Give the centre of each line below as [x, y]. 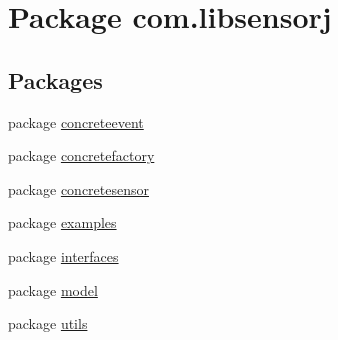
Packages [55, 79]
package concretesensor [78, 188]
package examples [62, 222]
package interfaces [63, 255]
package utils [48, 323]
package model [53, 289]
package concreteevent [76, 121]
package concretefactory [81, 155]
